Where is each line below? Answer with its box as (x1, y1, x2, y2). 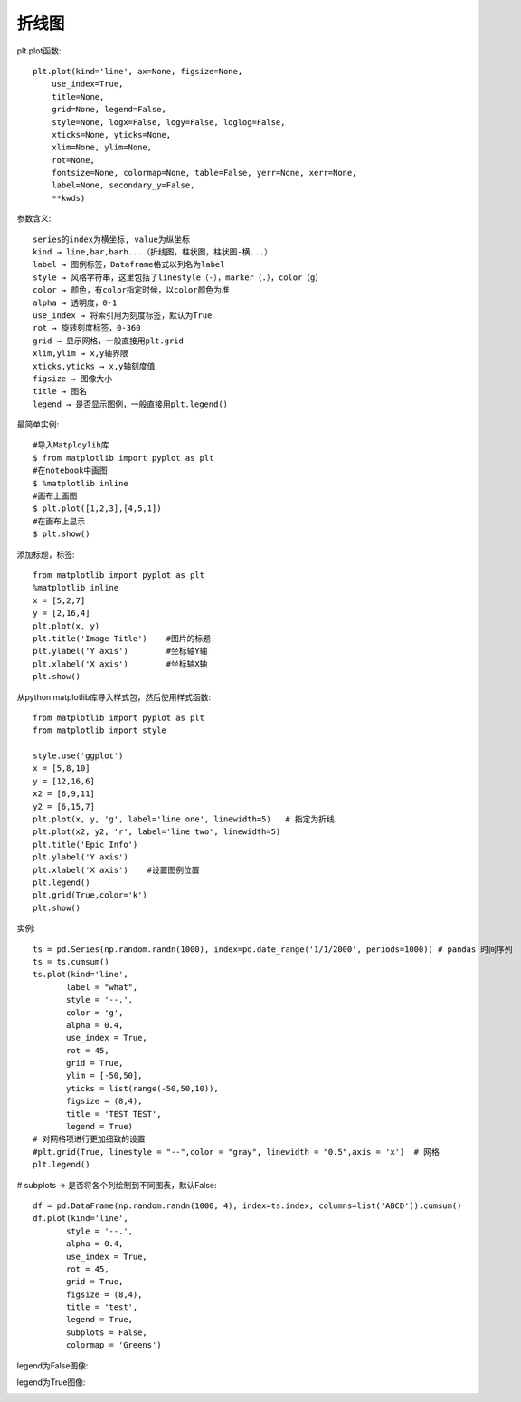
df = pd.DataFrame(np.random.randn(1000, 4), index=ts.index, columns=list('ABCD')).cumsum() (33, 1200, 462, 1211)
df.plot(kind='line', (33, 1214, 128, 1224)
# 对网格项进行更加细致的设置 (33, 1134, 146, 1145)
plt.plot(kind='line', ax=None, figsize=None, (33, 66, 243, 76)
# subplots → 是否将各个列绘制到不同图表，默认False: (16, 1179, 217, 1190)
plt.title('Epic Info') (33, 839, 138, 850)
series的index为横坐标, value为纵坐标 (33, 234, 190, 245)
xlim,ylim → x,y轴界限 (33, 349, 128, 359)
